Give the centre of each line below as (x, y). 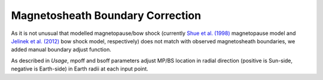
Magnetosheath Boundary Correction (106, 15)
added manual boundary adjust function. (61, 50)
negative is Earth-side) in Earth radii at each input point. (80, 69)
